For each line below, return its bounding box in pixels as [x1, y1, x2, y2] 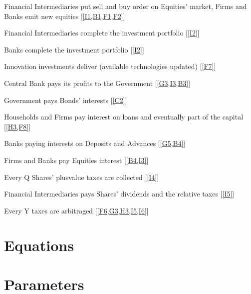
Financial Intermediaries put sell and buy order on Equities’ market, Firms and [4, 1, 247, 11]
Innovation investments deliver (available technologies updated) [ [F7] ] [4, 61, 216, 71]
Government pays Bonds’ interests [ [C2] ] [4, 94, 127, 105]
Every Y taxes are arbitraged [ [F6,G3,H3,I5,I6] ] [4, 205, 149, 215]
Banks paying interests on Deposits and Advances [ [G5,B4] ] [4, 138, 186, 148]
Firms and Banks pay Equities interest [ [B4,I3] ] [4, 154, 149, 165]
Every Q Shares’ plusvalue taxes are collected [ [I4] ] [4, 171, 159, 182]
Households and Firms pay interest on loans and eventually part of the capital [4, 111, 244, 122]
